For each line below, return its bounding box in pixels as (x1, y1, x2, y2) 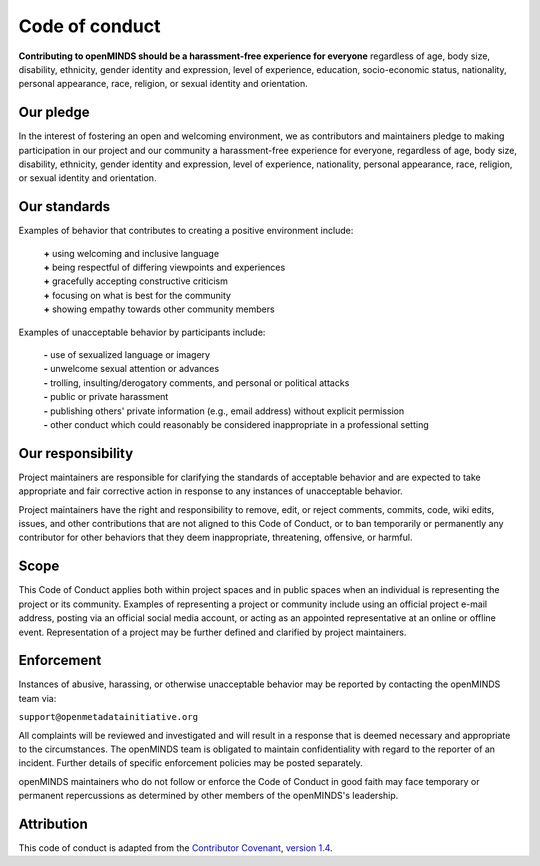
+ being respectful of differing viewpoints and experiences (43, 261, 286, 274)
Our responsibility (18, 445, 134, 462)
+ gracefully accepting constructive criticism (43, 275, 229, 287)
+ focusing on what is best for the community (43, 289, 232, 301)
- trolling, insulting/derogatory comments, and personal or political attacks (43, 376, 350, 389)
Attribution (18, 816, 89, 832)
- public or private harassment (43, 391, 169, 403)
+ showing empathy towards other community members (43, 303, 275, 315)
